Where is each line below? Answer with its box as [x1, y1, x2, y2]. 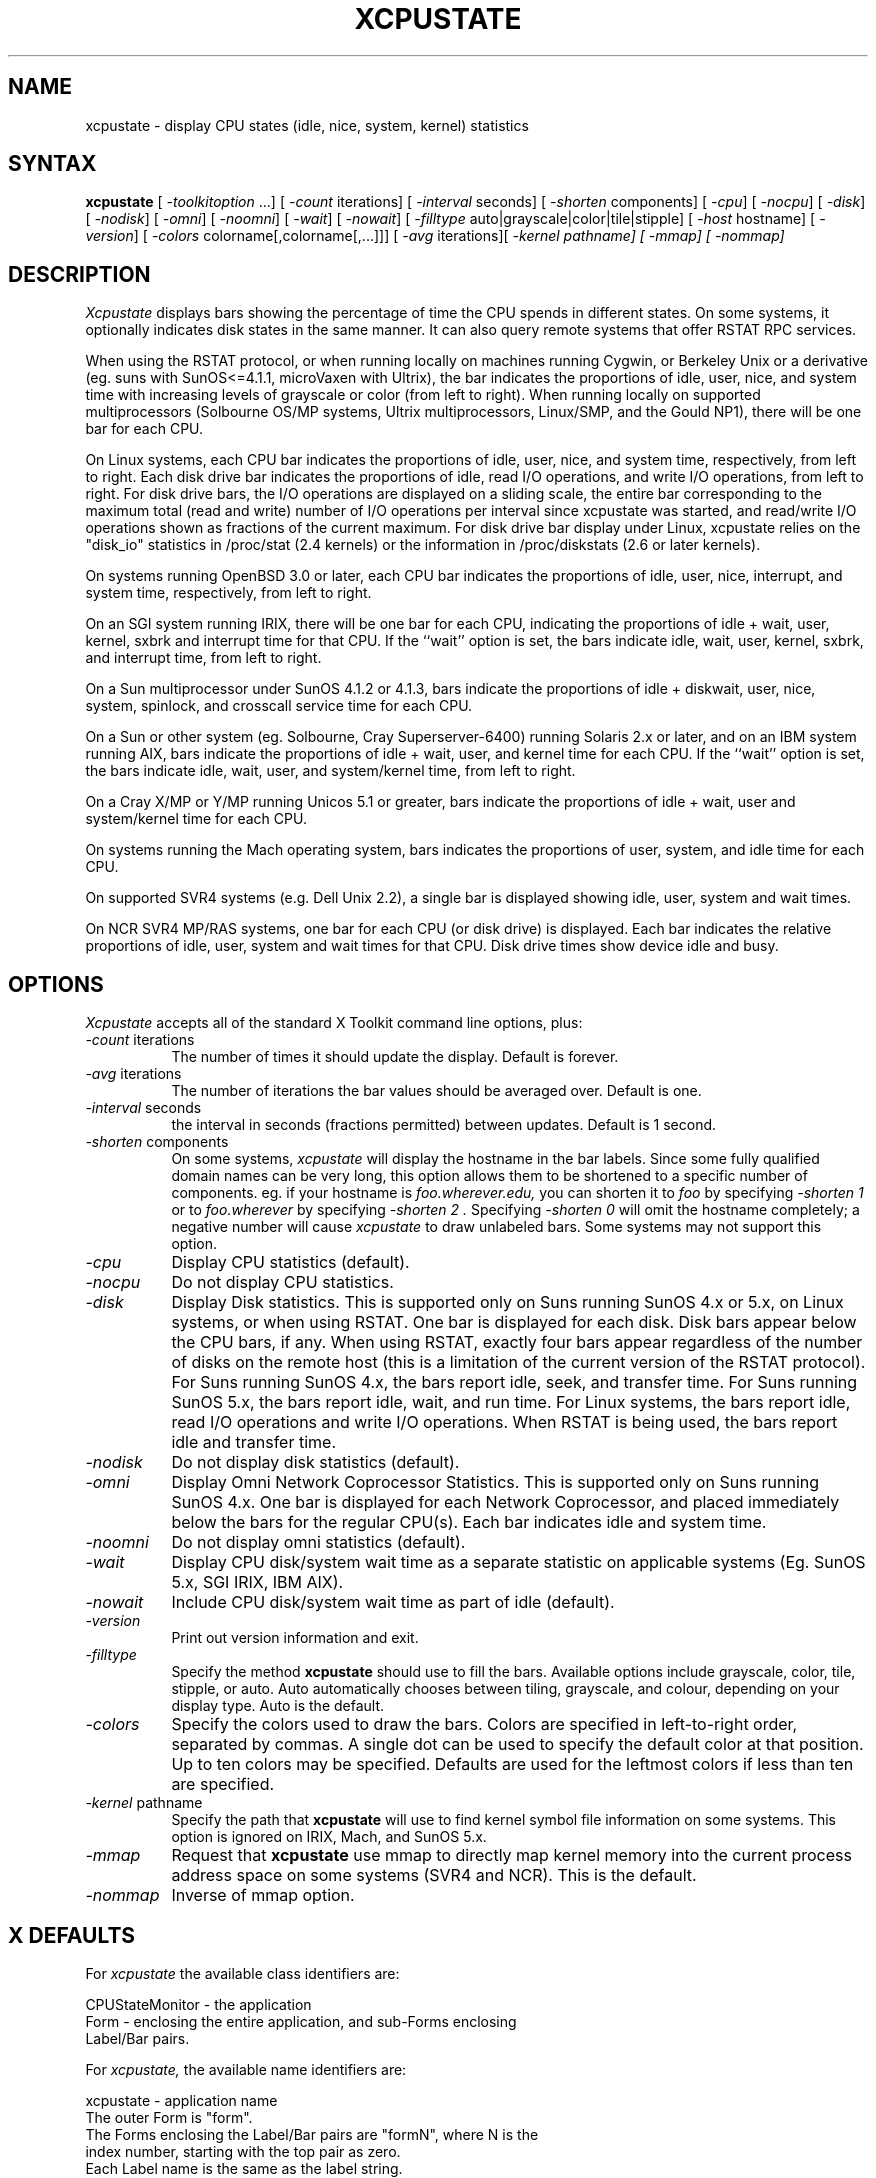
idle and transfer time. [171, 1432, 336, 1453]
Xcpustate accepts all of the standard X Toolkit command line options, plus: [85, 1014, 583, 1032]
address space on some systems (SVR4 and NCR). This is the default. [171, 1865, 697, 1886]
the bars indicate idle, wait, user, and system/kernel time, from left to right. [85, 762, 576, 780]
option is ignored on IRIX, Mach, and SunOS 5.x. [171, 1828, 487, 1846]
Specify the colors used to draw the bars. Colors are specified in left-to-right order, [171, 1714, 798, 1735]
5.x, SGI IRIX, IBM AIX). [171, 1572, 344, 1593]
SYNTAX [8, 151, 97, 177]
